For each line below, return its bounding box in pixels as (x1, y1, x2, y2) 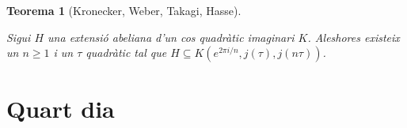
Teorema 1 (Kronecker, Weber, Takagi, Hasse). (6, 2, 242, 18)
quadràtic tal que (86, 44, 167, 61)
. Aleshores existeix (307, 28, 400, 45)
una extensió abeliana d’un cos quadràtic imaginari (48, 28, 295, 45)
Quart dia (6, 92, 115, 125)
